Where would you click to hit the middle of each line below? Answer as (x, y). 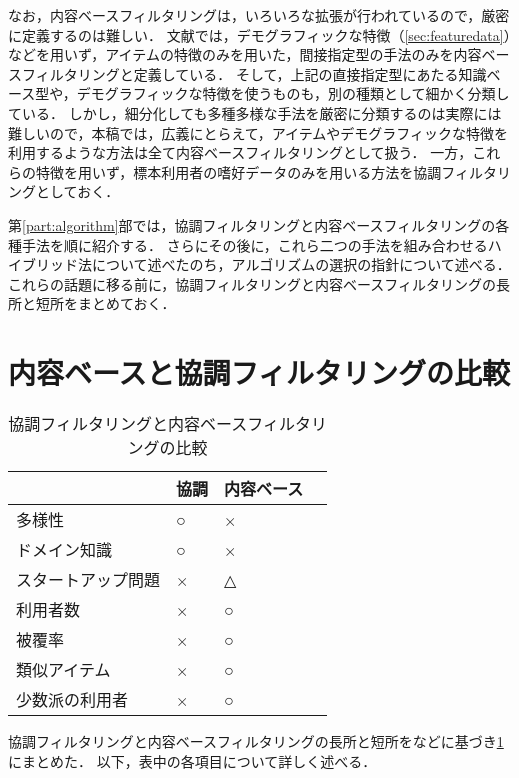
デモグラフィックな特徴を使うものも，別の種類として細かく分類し (293, 93)
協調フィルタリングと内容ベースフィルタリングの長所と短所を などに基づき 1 (256, 741)
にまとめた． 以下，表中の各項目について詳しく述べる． (192, 760)
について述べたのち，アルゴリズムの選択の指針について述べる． (301, 264)
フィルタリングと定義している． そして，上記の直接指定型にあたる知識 (254, 73)
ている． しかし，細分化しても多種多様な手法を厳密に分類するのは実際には (255, 112)
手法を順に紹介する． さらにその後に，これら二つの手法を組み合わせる (254, 244)
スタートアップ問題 (88, 580)
